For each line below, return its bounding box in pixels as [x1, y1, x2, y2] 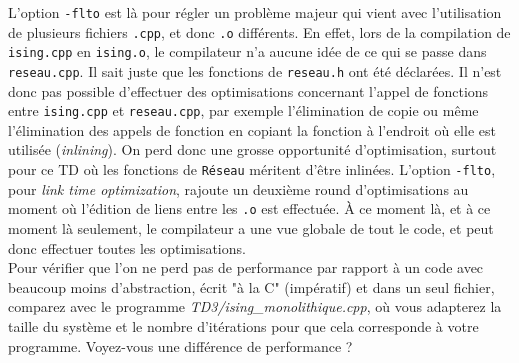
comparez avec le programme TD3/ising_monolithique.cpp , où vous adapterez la [8, 296, 502, 317]
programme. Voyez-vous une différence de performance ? [8, 335, 353, 356]
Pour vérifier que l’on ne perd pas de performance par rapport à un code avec [8, 257, 484, 278]
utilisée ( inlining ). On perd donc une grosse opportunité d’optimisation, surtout [8, 139, 497, 160]
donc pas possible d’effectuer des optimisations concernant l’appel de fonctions [8, 80, 489, 101]
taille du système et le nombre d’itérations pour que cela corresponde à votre [8, 315, 479, 336]
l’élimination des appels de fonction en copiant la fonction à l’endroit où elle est [8, 119, 496, 140]
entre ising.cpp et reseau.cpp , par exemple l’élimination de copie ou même [8, 100, 479, 121]
